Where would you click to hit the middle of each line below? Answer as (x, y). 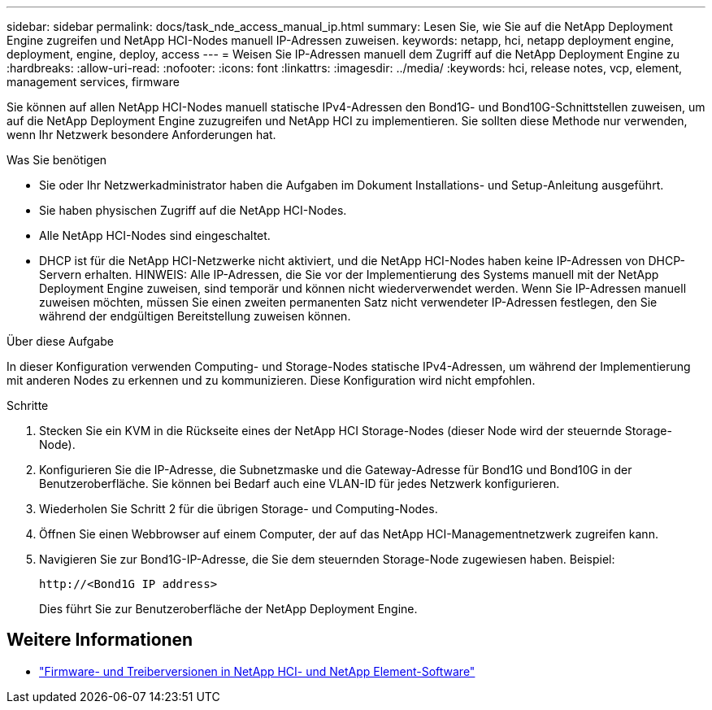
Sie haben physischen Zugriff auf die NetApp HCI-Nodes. (193, 210)
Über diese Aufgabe (60, 341)
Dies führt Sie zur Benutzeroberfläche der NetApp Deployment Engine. (228, 609)
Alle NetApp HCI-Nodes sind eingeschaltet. (155, 235)
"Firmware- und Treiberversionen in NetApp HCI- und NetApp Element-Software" (257, 671)
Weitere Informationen (100, 640)
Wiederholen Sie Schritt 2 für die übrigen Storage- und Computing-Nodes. (239, 509)
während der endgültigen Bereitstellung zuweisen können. (195, 316)
